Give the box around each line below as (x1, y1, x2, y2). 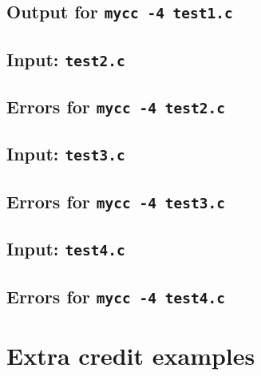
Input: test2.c (6, 46, 125, 71)
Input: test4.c (6, 236, 125, 261)
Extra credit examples (6, 338, 255, 371)
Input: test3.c (6, 141, 125, 166)
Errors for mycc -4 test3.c (6, 188, 225, 213)
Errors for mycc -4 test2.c (6, 94, 225, 119)
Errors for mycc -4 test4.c (6, 283, 225, 308)
